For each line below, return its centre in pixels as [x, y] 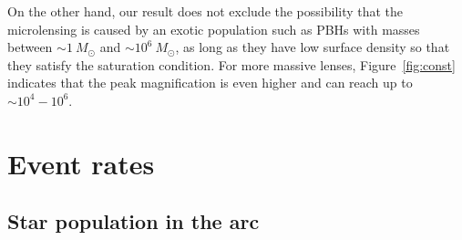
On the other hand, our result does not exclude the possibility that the [205, 11]
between [30, 47]
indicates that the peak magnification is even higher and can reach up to [210, 83]
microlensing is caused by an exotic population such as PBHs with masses [214, 29]
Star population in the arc [133, 221]
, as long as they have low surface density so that [313, 47]
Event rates [81, 163]
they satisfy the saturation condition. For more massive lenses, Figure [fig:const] [231, 64]
